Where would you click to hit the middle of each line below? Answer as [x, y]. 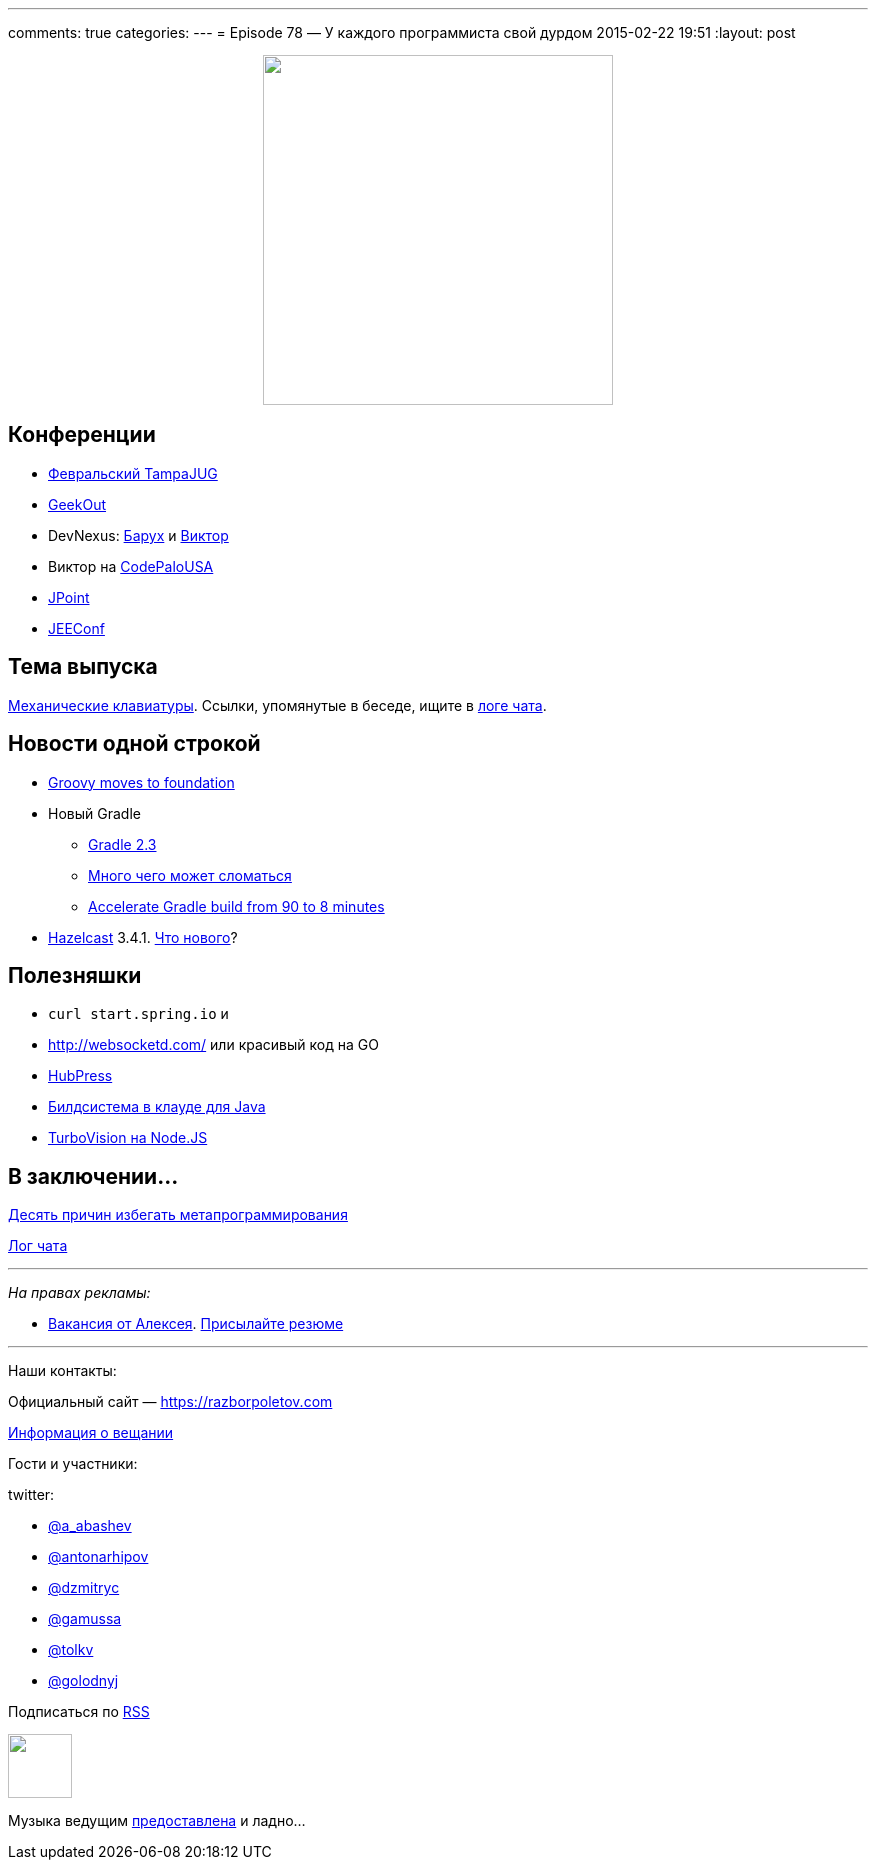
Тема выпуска [83, 667]
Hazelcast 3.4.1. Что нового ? [143, 937]
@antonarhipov [98, 1557]
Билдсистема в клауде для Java [157, 1107]
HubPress [80, 1076]
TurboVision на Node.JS [128, 1138]
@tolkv [71, 1650]
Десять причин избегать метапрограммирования [178, 1215]
